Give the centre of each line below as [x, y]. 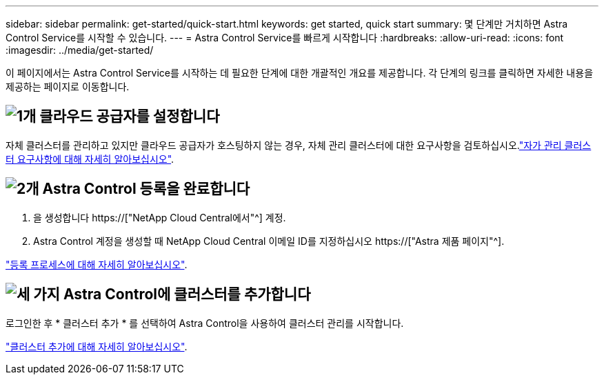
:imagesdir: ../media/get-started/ [80, 50]
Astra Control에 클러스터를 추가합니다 [187, 294]
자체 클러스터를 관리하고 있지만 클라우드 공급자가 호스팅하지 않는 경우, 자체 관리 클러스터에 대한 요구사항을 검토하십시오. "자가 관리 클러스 [299, 145]
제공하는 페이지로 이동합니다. [68, 87]
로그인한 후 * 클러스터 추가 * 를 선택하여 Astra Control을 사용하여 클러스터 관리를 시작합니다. [205, 323]
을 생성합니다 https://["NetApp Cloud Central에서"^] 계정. [160, 217]
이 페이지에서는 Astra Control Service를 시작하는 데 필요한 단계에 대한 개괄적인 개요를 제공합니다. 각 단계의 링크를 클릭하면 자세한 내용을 [300, 73]
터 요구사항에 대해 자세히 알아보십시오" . [90, 159]
